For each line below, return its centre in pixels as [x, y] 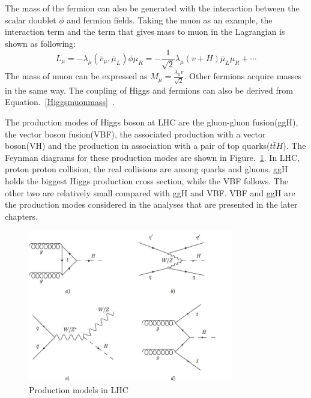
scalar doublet [31, 20]
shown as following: [40, 43]
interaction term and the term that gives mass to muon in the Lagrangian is [145, 32]
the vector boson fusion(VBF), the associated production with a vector [135, 134]
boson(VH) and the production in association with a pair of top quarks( [137, 146]
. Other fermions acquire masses [243, 76]
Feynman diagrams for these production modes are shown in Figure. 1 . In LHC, [152, 157]
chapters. [21, 216]
